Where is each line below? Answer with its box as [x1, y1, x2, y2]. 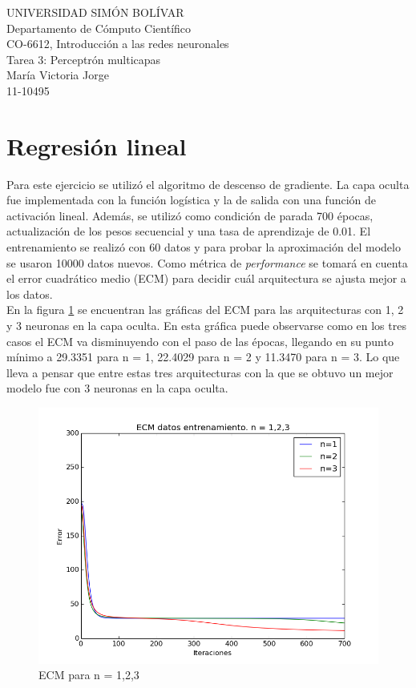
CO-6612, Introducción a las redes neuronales [6, 35, 229, 52]
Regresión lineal [6, 129, 187, 162]
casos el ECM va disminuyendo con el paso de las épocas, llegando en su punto [6, 332, 394, 349]
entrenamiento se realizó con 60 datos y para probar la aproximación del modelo [6, 239, 401, 255]
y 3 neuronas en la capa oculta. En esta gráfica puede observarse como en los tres [6, 317, 406, 334]
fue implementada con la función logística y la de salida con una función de [6, 191, 377, 208]
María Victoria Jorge [6, 66, 109, 83]
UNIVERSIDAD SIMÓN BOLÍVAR [6, 4, 184, 20]
